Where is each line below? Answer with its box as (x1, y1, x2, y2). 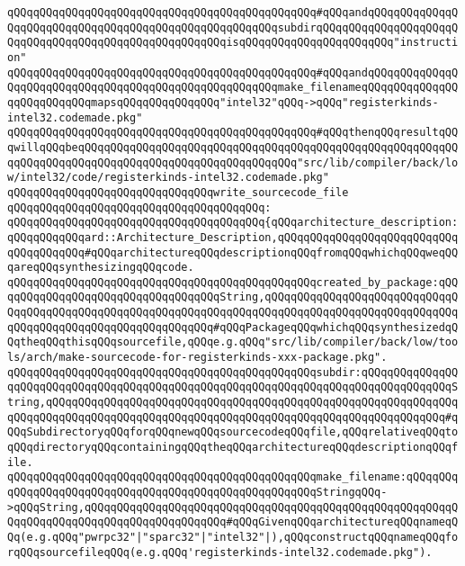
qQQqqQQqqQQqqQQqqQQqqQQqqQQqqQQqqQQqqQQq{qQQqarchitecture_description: (7, 216, 459, 229)
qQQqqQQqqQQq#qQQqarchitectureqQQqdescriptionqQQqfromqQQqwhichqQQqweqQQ (7, 246, 459, 259)
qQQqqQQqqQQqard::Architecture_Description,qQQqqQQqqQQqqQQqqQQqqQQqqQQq (7, 230, 459, 244)
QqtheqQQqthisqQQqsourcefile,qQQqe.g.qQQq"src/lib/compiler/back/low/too (7, 336, 459, 349)
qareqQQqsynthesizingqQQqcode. (7, 261, 194, 274)
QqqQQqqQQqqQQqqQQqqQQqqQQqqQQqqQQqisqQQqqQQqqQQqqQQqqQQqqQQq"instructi (7, 36, 459, 49)
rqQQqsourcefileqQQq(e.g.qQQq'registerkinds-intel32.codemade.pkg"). (7, 545, 433, 559)
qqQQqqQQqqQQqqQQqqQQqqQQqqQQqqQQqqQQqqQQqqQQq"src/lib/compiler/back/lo (7, 156, 459, 169)
